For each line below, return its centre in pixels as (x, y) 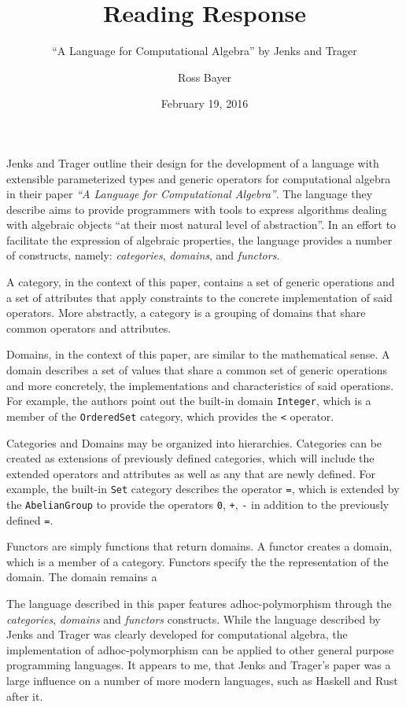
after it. (25, 696)
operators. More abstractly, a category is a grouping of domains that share (186, 313)
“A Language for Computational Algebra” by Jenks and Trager (205, 51)
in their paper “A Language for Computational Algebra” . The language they (190, 194)
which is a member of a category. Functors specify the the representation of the (197, 561)
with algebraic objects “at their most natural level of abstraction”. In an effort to (201, 225)
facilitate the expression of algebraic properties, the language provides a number (199, 239)
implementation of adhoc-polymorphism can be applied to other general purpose (200, 649)
